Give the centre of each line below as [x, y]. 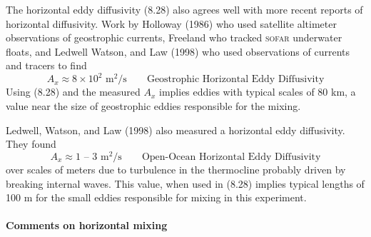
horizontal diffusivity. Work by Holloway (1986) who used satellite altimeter [171, 23]
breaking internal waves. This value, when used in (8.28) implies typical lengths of [185, 183]
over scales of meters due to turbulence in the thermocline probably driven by [176, 169]
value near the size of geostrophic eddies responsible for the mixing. [153, 106]
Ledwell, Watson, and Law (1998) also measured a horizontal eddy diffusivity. [176, 130]
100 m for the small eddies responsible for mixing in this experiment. [156, 197]
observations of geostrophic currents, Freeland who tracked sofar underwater [174, 37]
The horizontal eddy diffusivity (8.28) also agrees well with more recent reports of [184, 9]
